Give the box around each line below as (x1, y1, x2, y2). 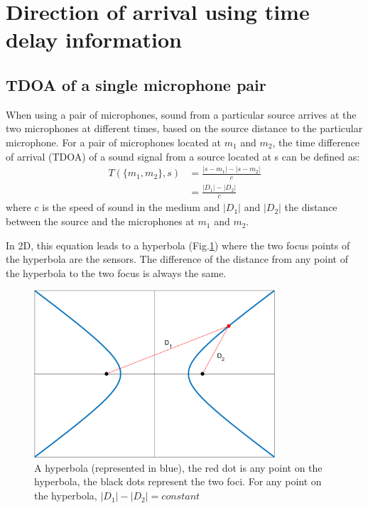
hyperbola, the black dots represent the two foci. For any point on (34, 474, 322, 489)
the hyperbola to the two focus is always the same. (6, 265, 227, 280)
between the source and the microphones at (6, 214, 195, 229)
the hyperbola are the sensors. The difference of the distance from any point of (6, 252, 348, 266)
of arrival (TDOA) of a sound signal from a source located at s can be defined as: (6, 148, 360, 163)
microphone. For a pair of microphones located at (6, 134, 222, 149)
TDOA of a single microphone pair (6, 73, 266, 95)
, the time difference (272, 134, 360, 149)
